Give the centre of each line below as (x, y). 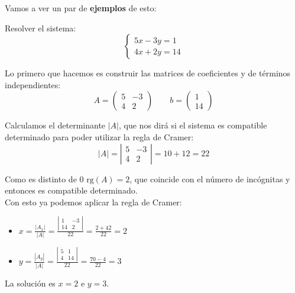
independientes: (33, 84)
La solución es (30, 283)
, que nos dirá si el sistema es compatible (193, 125)
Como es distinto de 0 (44, 178)
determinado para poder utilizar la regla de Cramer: (99, 136)
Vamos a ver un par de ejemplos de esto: (81, 8)
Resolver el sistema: (40, 28)
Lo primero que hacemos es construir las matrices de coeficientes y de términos (148, 73)
